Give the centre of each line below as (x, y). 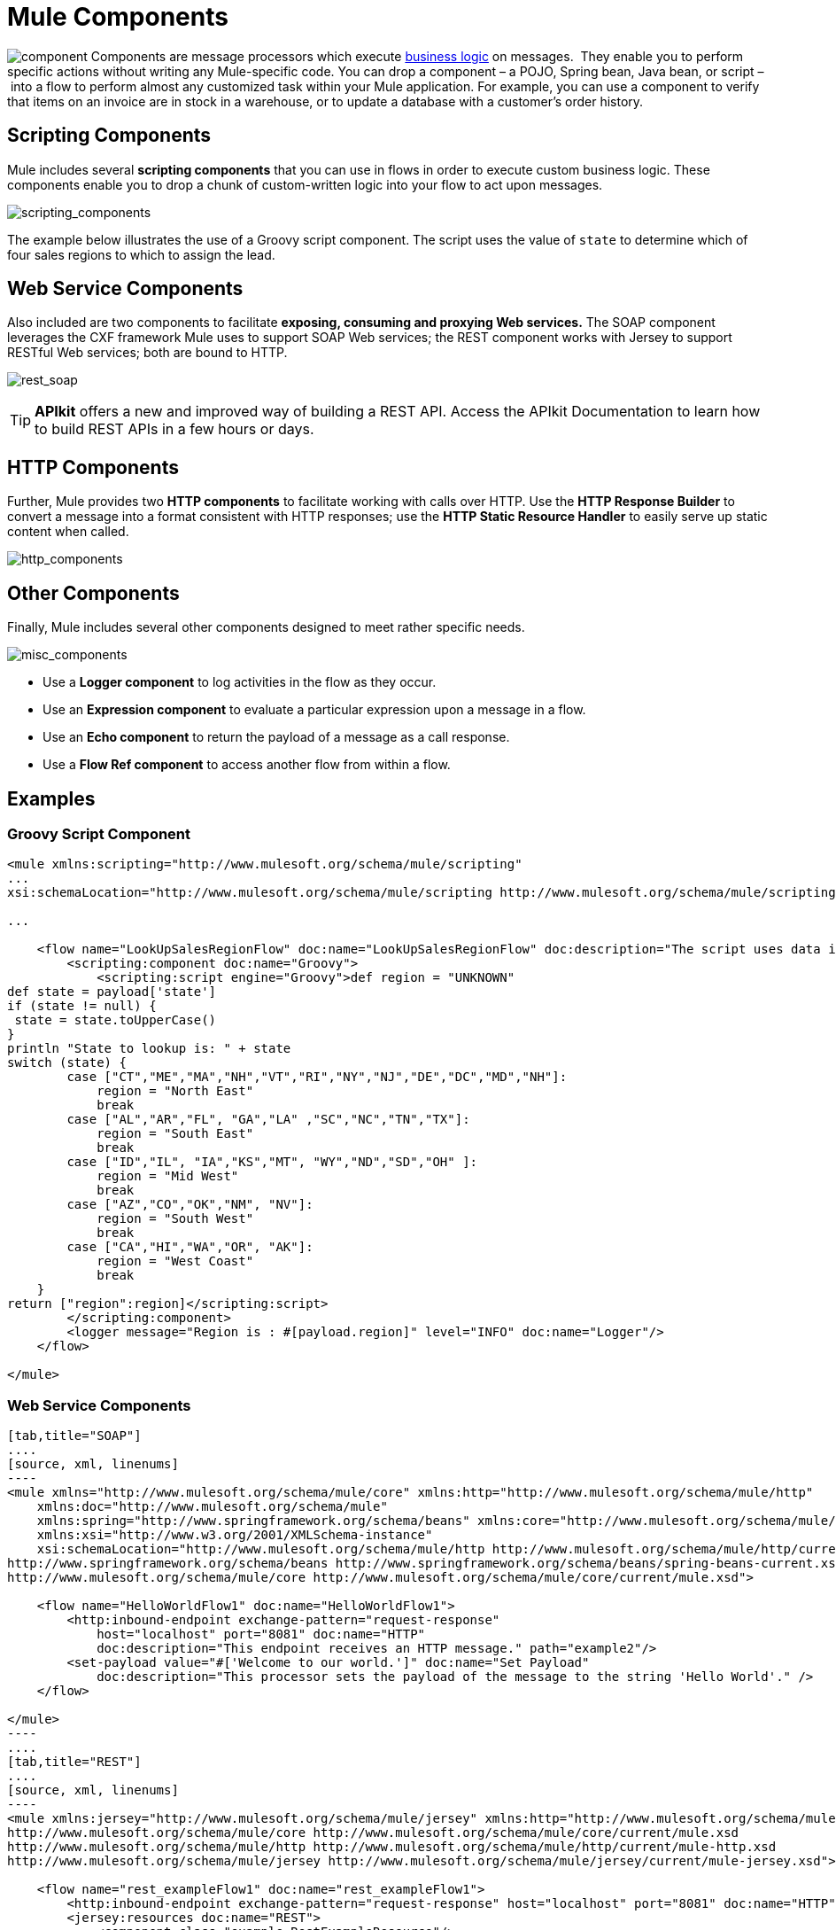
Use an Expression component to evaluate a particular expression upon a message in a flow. (314, 710)
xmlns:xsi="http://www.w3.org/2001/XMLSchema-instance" (235, 1535)
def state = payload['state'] (112, 992)
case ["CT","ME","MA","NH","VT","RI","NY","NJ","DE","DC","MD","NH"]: (317, 1077)
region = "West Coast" (175, 1261)
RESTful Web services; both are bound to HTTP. (147, 353)
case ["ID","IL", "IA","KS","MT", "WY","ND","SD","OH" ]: (272, 1162)
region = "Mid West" (168, 1176)
